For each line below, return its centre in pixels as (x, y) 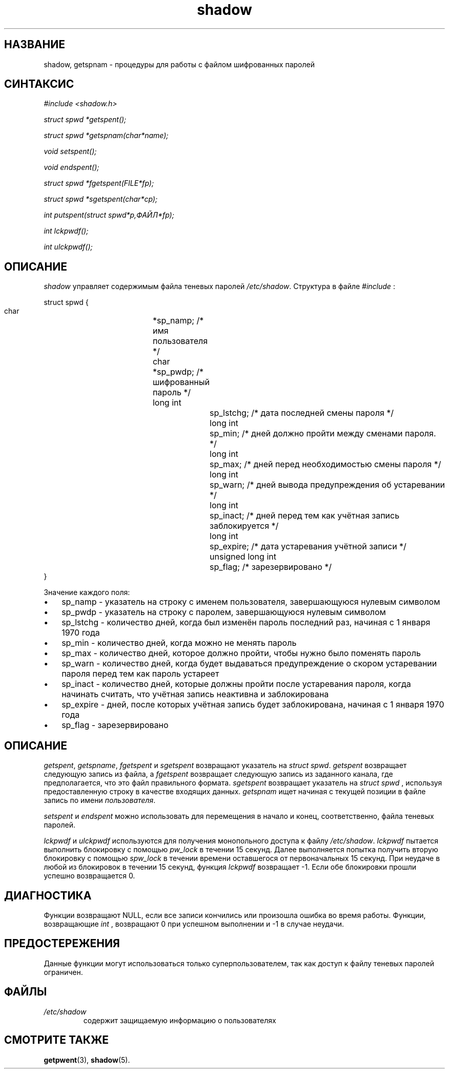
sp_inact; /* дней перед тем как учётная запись (305, 516)
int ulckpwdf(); (68, 247)
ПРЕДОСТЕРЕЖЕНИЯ (62, 944)
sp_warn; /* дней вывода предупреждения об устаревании (327, 485)
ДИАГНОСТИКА (48, 895)
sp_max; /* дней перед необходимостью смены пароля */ (325, 464)
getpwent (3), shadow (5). (87, 1060)
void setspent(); (70, 151)
